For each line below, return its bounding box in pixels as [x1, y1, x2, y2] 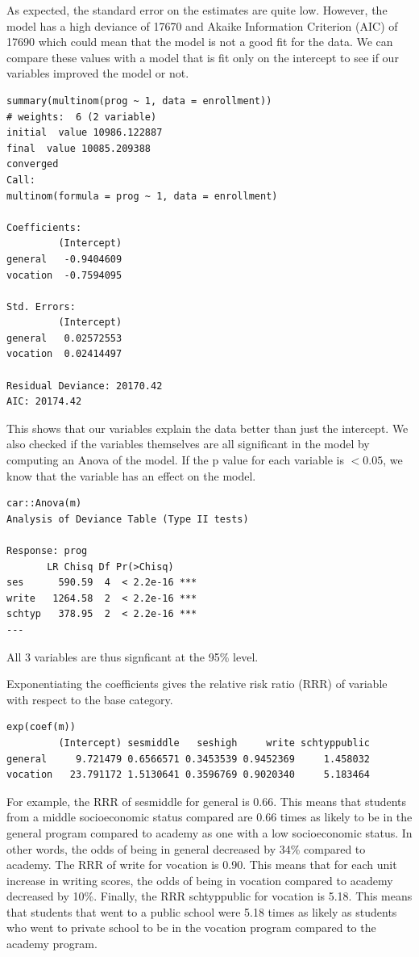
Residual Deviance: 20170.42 [6, 380, 163, 392]
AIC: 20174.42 [6, 396, 82, 408]
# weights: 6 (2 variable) [6, 111, 157, 123]
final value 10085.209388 [6, 142, 151, 154]
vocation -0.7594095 [6, 269, 122, 281]
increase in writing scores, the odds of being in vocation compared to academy [6, 871, 393, 888]
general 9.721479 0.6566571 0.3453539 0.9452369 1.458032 [6, 753, 371, 765]
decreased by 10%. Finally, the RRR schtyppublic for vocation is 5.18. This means [6, 888, 413, 905]
